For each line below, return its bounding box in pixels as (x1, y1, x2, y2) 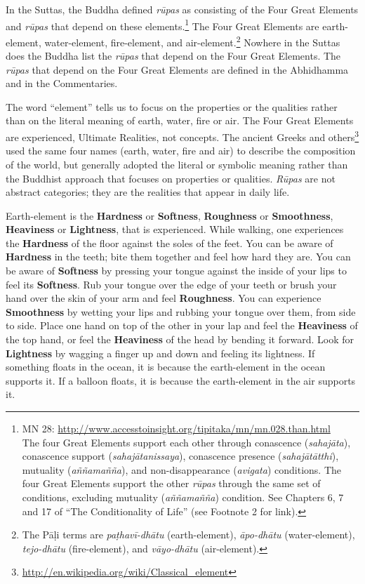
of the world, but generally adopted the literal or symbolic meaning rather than (6, 157, 348, 171)
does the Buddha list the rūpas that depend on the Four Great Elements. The (6, 48, 341, 63)
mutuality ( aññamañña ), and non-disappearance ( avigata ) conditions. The (22, 462, 341, 477)
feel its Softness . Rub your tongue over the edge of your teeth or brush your (6, 277, 337, 291)
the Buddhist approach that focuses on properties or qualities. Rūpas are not (6, 171, 336, 185)
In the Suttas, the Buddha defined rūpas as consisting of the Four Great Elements (6, 2, 359, 16)
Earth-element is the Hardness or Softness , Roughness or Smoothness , (6, 208, 333, 223)
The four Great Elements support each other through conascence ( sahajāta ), (22, 434, 351, 449)
